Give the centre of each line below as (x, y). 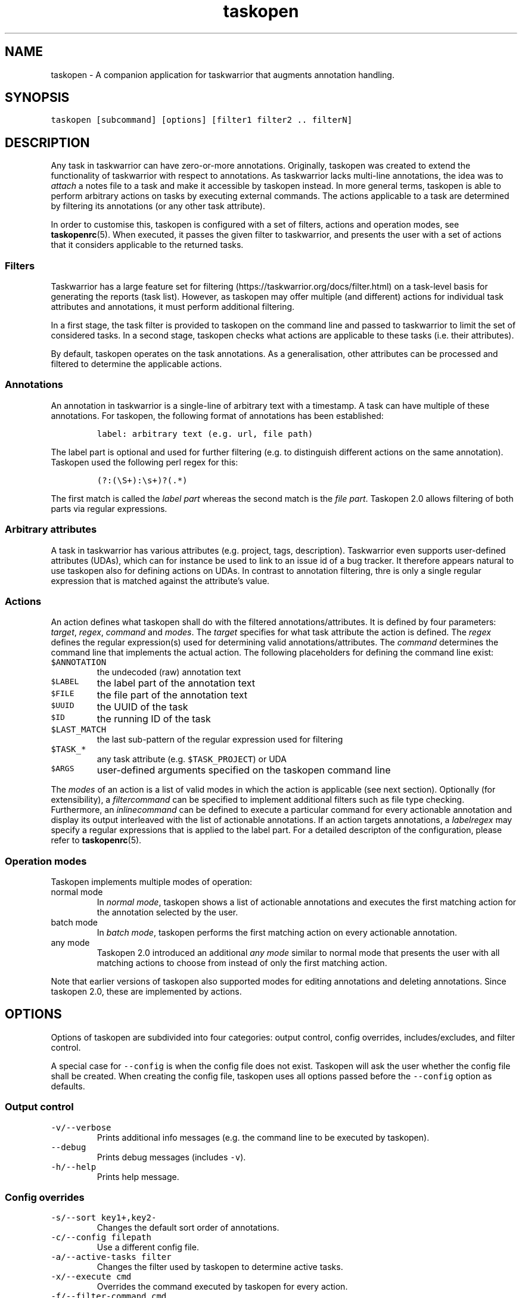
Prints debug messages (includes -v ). (171, 1157)
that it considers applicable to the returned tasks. (147, 245)
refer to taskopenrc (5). (96, 840)
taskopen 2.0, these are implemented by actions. (146, 992)
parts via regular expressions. (109, 508)
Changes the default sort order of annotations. (188, 1228)
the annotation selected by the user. (167, 912)
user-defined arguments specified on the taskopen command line (244, 770)
